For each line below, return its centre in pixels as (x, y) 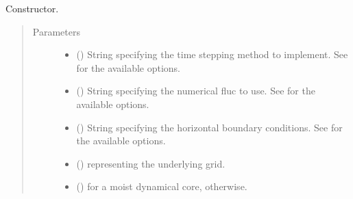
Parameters (56, 31)
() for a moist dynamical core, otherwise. (162, 186)
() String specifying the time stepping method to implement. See (212, 54)
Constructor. (32, 8)
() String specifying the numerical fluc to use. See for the (196, 91)
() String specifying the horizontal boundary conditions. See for (209, 127)
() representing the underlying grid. (151, 163)
